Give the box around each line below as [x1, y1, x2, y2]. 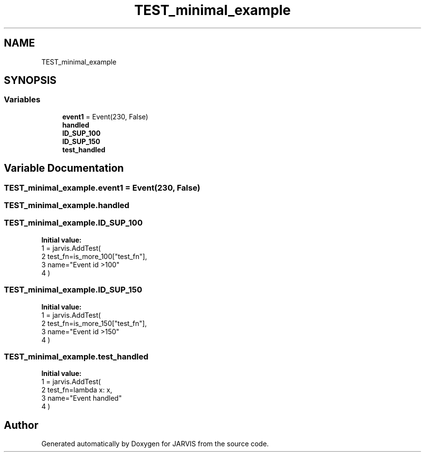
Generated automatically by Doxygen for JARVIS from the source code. [41, 440, 269, 448]
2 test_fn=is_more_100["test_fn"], [41, 252, 147, 261]
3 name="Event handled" [41, 394, 122, 403]
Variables [4, 95, 41, 105]
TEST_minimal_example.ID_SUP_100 [4, 218, 143, 228]
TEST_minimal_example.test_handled [4, 351, 148, 361]
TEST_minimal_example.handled [4, 200, 130, 211]
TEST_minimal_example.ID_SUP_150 [4, 285, 143, 295]
